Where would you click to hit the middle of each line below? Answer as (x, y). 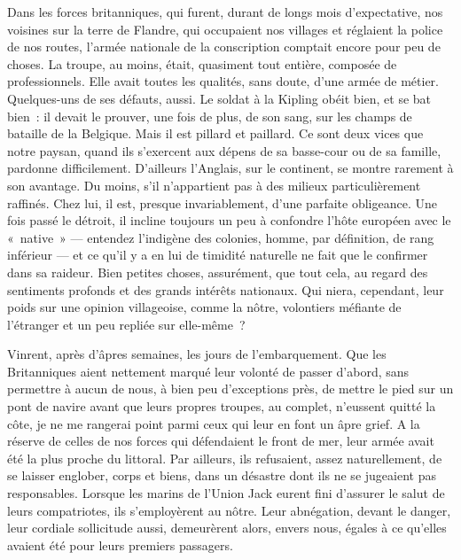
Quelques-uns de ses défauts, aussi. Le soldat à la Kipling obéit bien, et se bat (219, 98)
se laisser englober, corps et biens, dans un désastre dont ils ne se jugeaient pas (222, 475)
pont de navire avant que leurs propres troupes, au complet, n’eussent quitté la (222, 406)
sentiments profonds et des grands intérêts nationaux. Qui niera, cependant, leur (226, 289)
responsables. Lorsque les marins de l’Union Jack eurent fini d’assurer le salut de (226, 493)
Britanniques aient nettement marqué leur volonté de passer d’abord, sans (208, 371)
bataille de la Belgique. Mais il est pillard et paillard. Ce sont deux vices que (215, 133)
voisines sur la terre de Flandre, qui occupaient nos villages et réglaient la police (225, 29)
